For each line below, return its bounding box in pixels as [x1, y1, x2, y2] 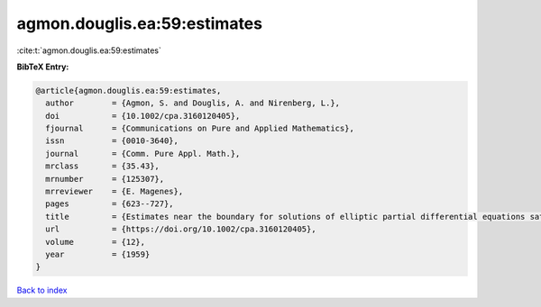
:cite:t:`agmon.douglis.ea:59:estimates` [16, 45, 162, 56]
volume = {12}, [45, 237, 146, 247]
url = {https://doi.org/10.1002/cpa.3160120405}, [45, 224, 316, 234]
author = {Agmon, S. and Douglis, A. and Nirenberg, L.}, [45, 98, 341, 108]
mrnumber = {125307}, [45, 174, 165, 184]
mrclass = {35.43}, [45, 161, 160, 171]
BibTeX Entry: [16, 61, 69, 72]
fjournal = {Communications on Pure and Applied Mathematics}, [45, 123, 355, 134]
